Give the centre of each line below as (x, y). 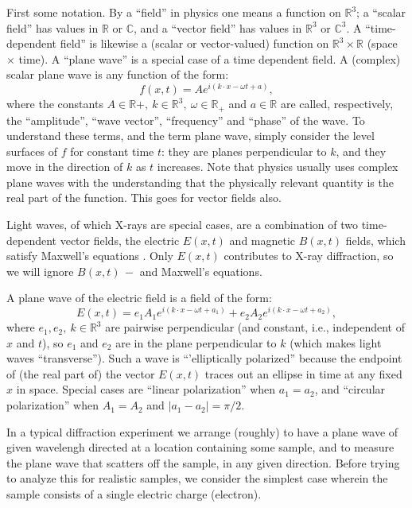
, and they (361, 151)
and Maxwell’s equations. (201, 271)
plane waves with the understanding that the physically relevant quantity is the (200, 182)
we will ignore (40, 271)
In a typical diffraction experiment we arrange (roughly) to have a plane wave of (202, 431)
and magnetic (262, 240)
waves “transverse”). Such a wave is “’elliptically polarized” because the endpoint (204, 358)
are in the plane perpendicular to (196, 342)
